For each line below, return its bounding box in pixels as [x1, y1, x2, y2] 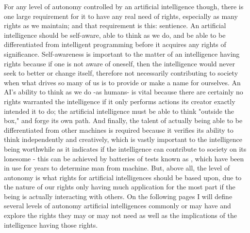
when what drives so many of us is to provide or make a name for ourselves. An [4, 77, 241, 87]
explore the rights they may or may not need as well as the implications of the [4, 210, 237, 220]
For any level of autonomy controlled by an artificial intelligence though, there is [4, 1, 244, 11]
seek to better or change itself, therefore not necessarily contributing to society [4, 68, 238, 78]
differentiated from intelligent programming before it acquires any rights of [4, 39, 226, 49]
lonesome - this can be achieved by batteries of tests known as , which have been [4, 153, 244, 163]
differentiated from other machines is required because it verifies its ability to [4, 124, 233, 135]
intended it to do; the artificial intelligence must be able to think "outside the [4, 106, 234, 116]
